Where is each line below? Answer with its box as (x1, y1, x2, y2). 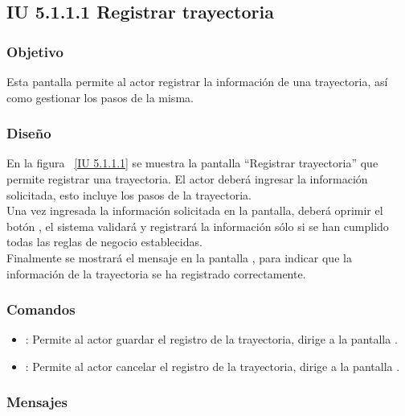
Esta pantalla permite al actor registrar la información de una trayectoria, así (6, 73, 388, 89)
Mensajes (6, 392, 67, 412)
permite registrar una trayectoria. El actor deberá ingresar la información (6, 171, 368, 187)
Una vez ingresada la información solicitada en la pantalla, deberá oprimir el (6, 202, 383, 219)
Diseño (6, 123, 51, 143)
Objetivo (6, 41, 63, 61)
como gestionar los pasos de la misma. (6, 89, 194, 105)
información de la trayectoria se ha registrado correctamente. (6, 265, 306, 282)
